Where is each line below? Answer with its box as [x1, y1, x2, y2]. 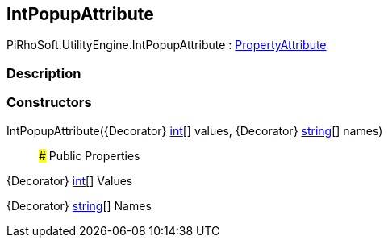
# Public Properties [39, 148, 140, 163]
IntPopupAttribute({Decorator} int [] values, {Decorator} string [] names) [6, 123, 383, 138]
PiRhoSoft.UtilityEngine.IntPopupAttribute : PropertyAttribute [6, 38, 327, 52]
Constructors [6, 94, 92, 111]
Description [6, 64, 81, 81]
